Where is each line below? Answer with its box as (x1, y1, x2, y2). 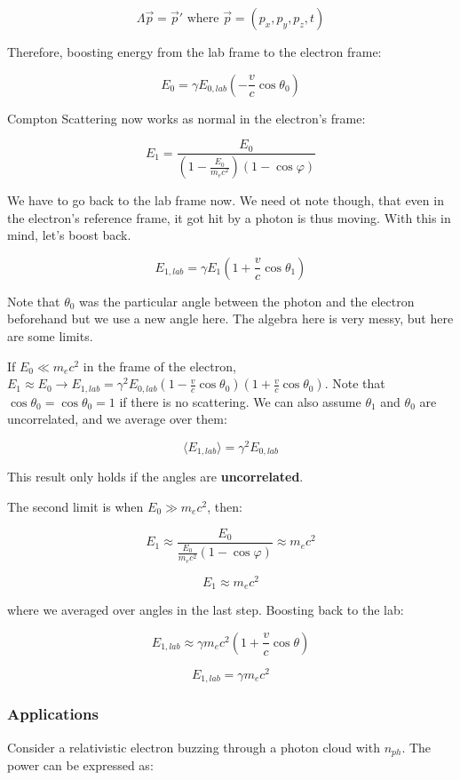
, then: (207, 497, 242, 516)
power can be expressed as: (7, 756, 154, 775)
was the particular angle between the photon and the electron (79, 291, 415, 310)
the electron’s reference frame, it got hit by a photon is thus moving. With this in (7, 208, 451, 227)
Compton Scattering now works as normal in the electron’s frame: (7, 108, 366, 127)
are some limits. (7, 327, 93, 346)
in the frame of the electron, (83, 356, 236, 375)
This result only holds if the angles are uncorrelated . (7, 467, 304, 486)
